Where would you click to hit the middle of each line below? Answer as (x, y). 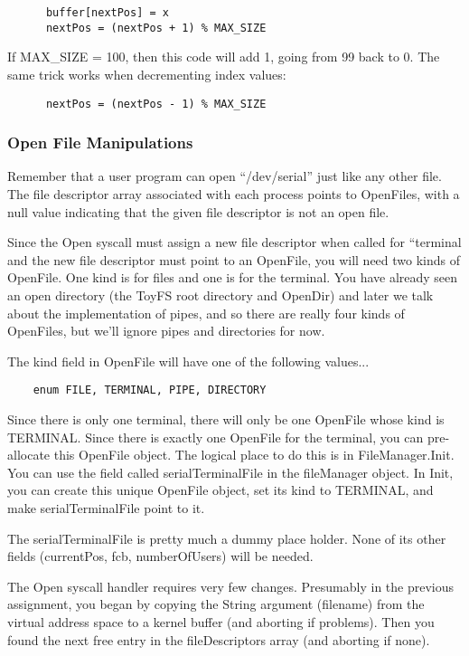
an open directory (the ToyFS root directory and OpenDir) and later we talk (220, 295)
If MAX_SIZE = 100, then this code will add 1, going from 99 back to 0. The (224, 57)
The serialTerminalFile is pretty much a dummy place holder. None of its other (227, 538)
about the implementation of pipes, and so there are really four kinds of (206, 313)
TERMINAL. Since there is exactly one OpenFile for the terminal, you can (216, 437)
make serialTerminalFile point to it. (106, 507)
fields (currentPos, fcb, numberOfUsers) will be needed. (160, 556)
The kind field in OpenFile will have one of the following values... (188, 361)
